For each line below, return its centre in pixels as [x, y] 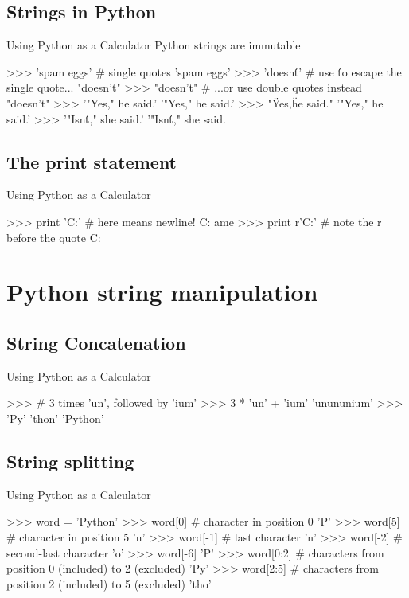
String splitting [70, 461]
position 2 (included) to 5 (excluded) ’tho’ [109, 583]
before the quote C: [54, 237]
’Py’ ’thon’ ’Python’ [55, 418]
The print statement [92, 161]
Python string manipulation [162, 292]
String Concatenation [96, 342]
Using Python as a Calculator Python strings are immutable [154, 45]
